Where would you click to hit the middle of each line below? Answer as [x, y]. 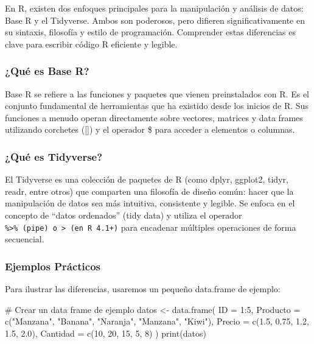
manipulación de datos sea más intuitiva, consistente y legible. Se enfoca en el [150, 203]
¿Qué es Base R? [47, 71]
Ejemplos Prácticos [53, 266]
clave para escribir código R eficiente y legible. [91, 44]
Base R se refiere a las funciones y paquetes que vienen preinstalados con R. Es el [157, 93]
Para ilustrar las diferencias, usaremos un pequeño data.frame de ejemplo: [143, 289]
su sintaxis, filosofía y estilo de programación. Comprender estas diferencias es [151, 32]
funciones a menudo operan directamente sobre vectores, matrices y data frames [154, 117]
